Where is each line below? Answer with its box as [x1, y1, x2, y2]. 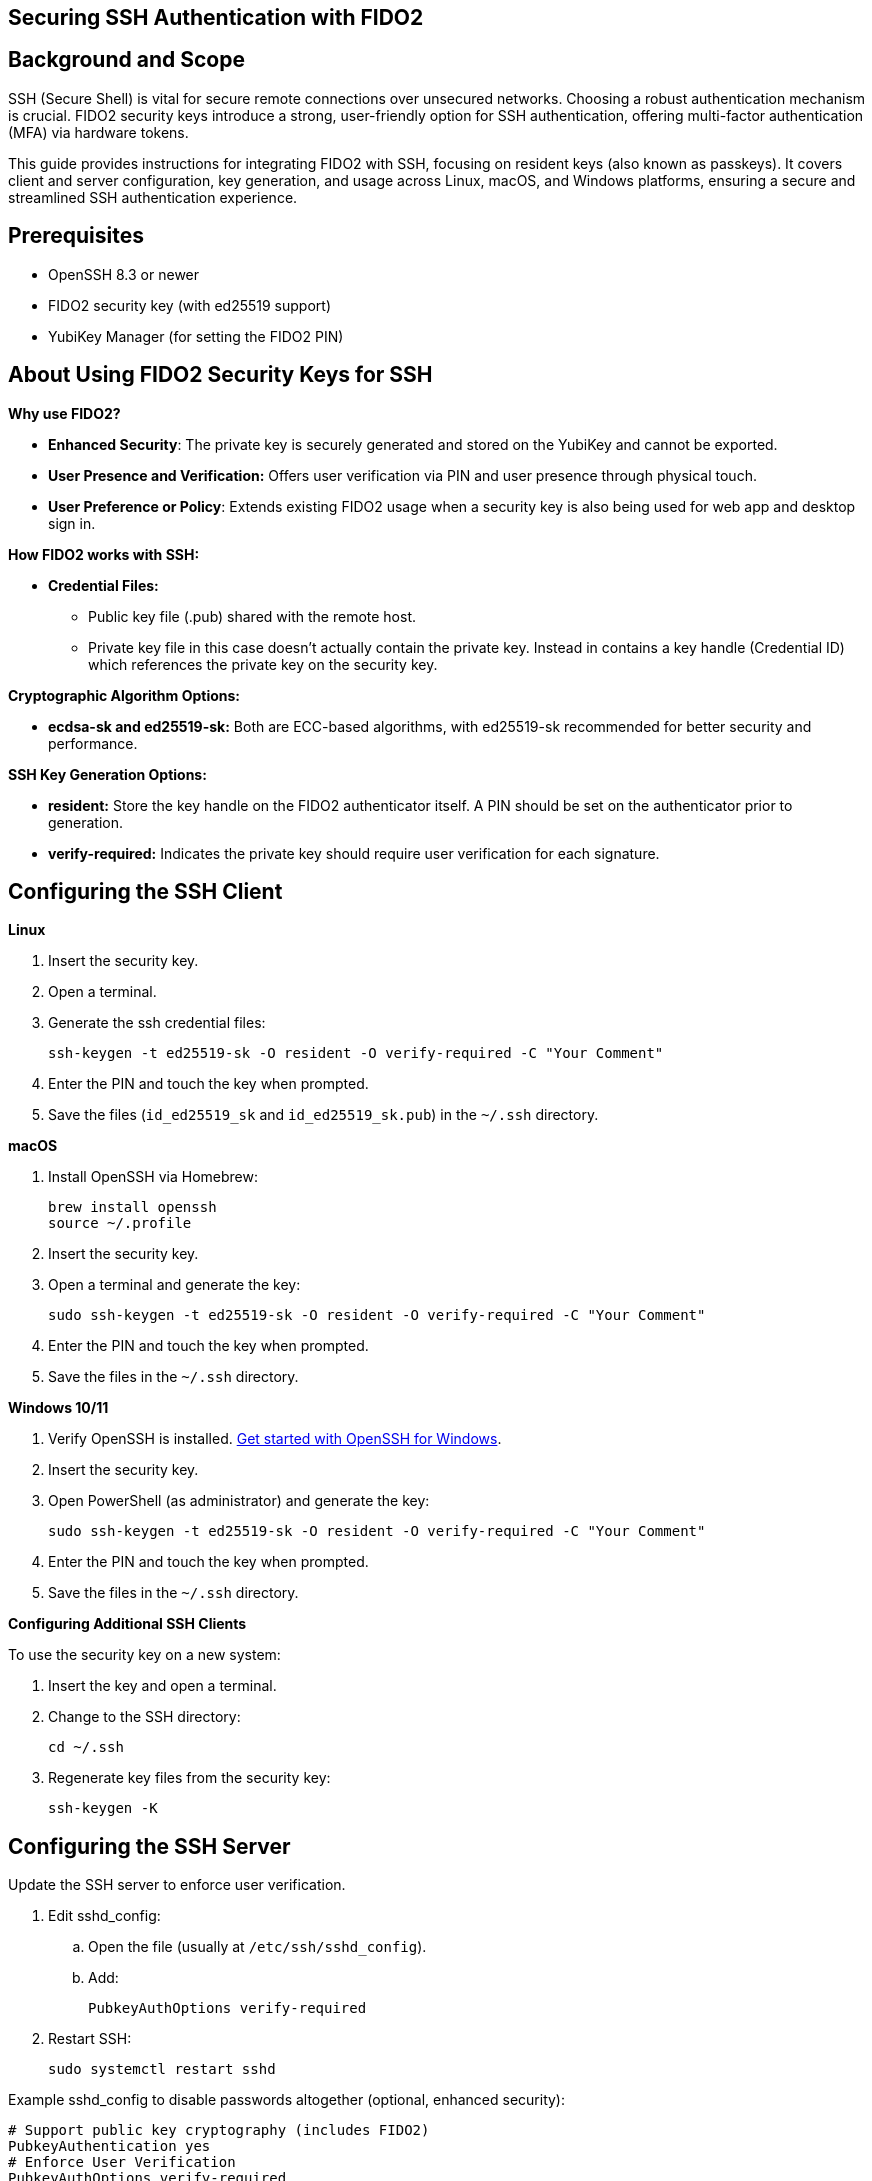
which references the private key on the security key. [88, 655, 438, 673]
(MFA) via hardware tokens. [8, 123, 189, 141]
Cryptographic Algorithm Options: [8, 686, 241, 704]
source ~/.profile [48, 1215, 192, 1232]
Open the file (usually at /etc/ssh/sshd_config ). [88, 1938, 427, 1956]
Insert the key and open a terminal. [48, 1677, 277, 1695]
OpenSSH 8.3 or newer [48, 265, 200, 283]
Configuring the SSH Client [8, 878, 283, 904]
